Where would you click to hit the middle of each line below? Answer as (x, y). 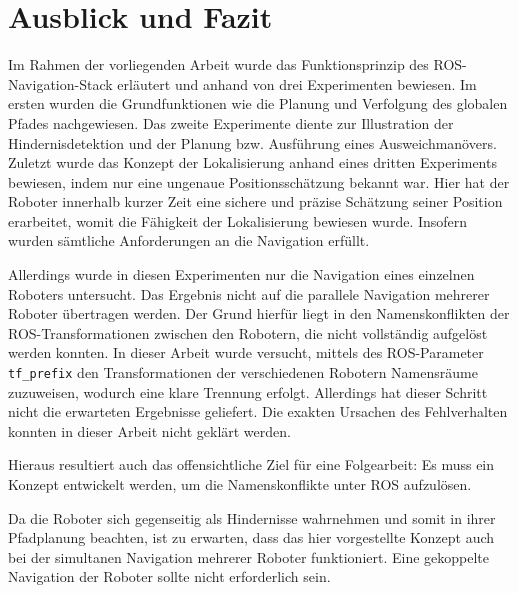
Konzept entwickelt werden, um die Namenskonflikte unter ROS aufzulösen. (240, 484)
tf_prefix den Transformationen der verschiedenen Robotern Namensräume (243, 372)
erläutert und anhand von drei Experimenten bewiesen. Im (297, 83)
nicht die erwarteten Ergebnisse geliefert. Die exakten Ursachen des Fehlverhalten (258, 411)
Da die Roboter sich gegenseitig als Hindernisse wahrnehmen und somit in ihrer (252, 517)
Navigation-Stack (60, 83)
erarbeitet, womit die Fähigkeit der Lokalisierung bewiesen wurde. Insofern (238, 220)
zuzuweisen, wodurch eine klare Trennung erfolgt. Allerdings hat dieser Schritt (248, 391)
